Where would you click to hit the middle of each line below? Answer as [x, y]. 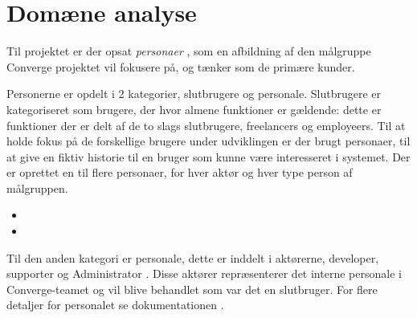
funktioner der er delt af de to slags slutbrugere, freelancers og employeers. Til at [206, 125]
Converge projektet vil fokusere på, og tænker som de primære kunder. [181, 66]
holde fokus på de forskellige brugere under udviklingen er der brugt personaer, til [208, 141]
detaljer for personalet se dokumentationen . [115, 305]
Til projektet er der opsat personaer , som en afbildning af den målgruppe [189, 51]
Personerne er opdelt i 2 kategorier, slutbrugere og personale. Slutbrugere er [194, 94]
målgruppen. [37, 188]
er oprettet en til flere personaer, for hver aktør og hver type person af [180, 172]
